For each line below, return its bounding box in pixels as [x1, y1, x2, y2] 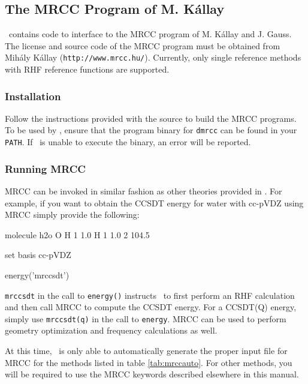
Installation [5, 88, 61, 103]
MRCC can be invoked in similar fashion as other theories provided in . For [5, 184, 282, 197]
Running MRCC [5, 161, 86, 176]
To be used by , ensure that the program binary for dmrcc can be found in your [5, 124, 297, 136]
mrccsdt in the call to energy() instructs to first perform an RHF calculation [5, 289, 295, 301]
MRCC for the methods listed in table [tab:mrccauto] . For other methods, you [5, 356, 292, 368]
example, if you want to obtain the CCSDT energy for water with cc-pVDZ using [5, 196, 304, 209]
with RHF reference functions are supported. [5, 63, 170, 76]
